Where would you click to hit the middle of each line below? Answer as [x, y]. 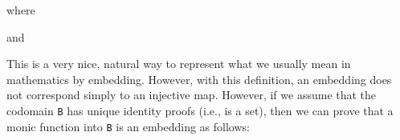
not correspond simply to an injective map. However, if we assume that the [192, 95]
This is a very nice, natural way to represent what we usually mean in [179, 64]
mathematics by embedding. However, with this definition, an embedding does [199, 79]
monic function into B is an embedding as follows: [128, 126]
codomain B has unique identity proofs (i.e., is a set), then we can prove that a [200, 110]
